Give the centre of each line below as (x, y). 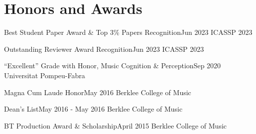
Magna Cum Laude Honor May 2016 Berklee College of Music (98, 92)
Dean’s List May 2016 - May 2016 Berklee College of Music (93, 109)
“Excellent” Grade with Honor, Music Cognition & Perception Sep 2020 (113, 66)
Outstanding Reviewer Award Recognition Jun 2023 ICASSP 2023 (104, 49)
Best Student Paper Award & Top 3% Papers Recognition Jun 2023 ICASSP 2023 (128, 32)
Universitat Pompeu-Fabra (45, 75)
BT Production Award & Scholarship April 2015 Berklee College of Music (116, 125)
